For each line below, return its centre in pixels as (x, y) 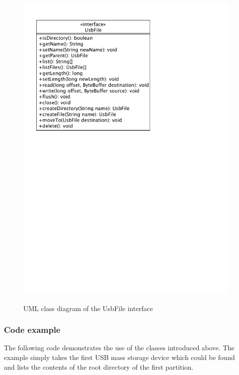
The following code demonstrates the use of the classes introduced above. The (119, 348)
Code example (32, 330)
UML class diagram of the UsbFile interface (88, 308)
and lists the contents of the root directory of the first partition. (99, 367)
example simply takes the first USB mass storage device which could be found (119, 357)
